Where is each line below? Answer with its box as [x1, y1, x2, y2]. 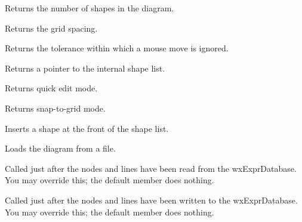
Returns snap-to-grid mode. [5, 101, 106, 114]
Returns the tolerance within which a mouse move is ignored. [5, 42, 229, 54]
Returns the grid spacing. [5, 21, 98, 34]
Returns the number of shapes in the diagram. [5, 2, 174, 14]
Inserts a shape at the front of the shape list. [5, 122, 169, 134]
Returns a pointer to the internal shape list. [5, 61, 165, 74]
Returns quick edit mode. [5, 82, 98, 94]
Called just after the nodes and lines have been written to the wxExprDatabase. [5, 193, 298, 206]
